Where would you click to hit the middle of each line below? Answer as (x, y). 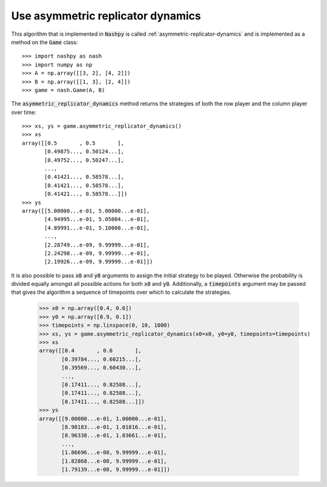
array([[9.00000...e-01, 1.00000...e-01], (103, 419)
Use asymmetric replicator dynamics (106, 16)
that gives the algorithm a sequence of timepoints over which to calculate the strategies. (121, 292)
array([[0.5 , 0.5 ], (73, 143)
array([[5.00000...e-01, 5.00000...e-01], (86, 211)
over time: (24, 112)
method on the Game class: (45, 42)
